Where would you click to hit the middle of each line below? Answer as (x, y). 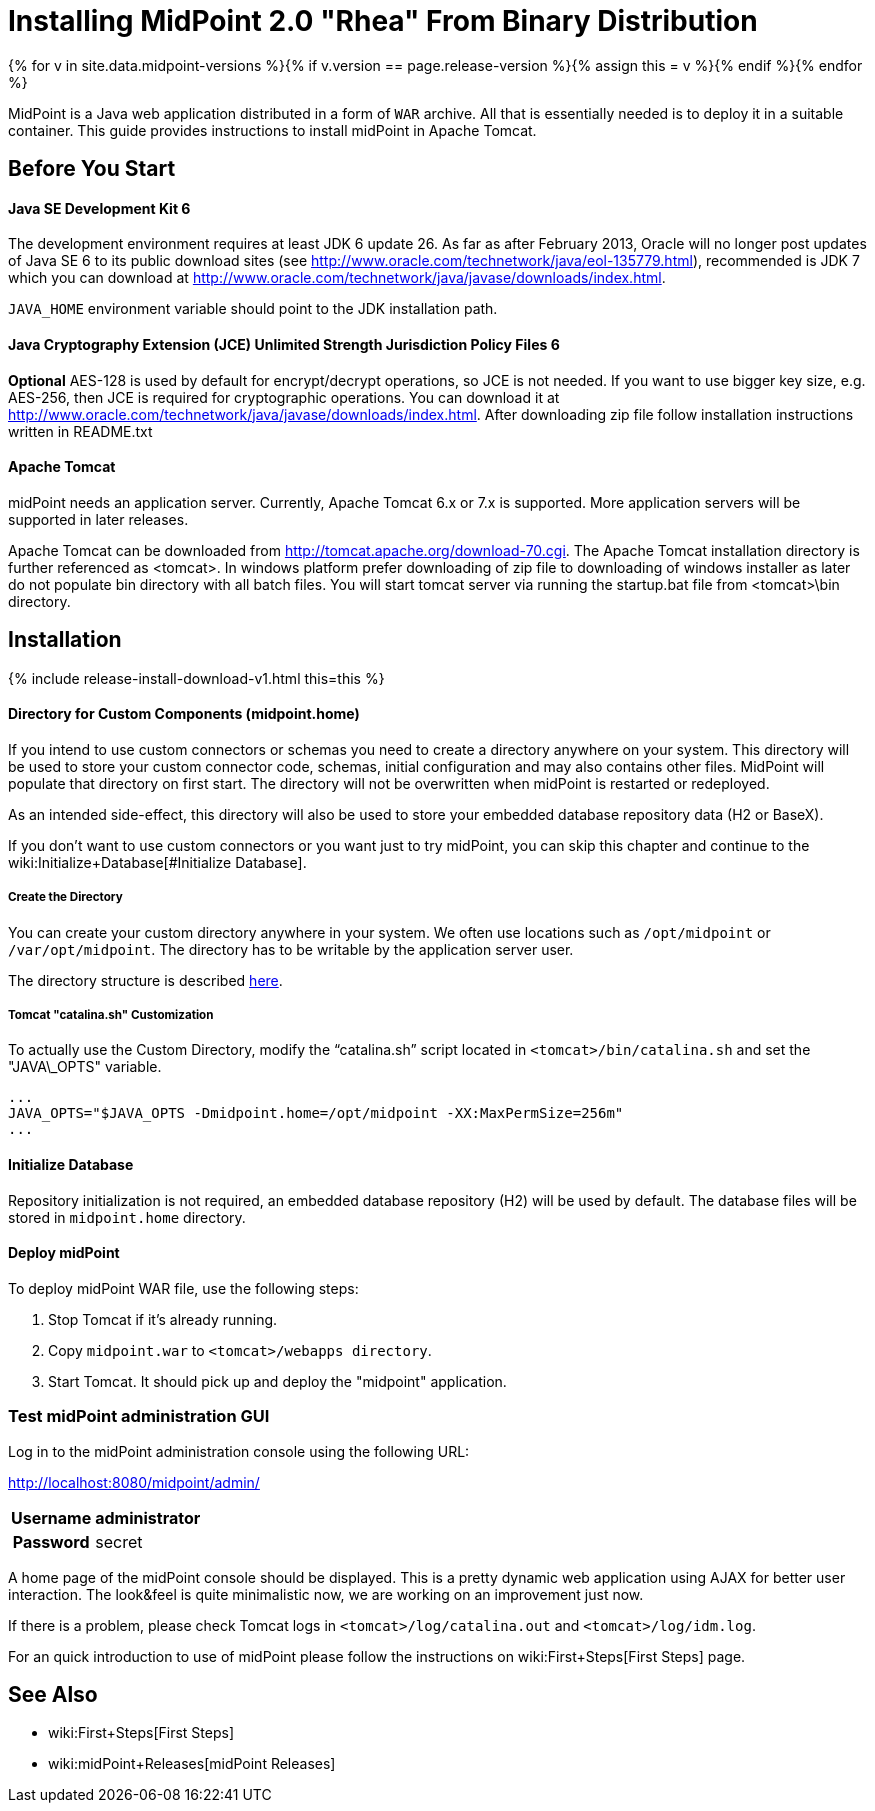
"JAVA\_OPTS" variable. (85, 1067)
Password (51, 1541)
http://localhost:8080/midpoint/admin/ (134, 1482)
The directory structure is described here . (145, 980)
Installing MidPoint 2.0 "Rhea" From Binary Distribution (383, 21)
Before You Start (92, 169)
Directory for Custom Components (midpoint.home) (184, 714)
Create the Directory (65, 897)
